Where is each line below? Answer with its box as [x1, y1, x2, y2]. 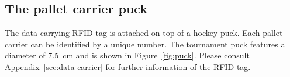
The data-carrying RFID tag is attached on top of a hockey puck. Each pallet [5, 27, 283, 39]
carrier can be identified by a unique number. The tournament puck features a [5, 38, 285, 50]
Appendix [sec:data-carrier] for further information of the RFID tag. [5, 60, 251, 72]
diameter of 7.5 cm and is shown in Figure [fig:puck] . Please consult [5, 49, 250, 61]
